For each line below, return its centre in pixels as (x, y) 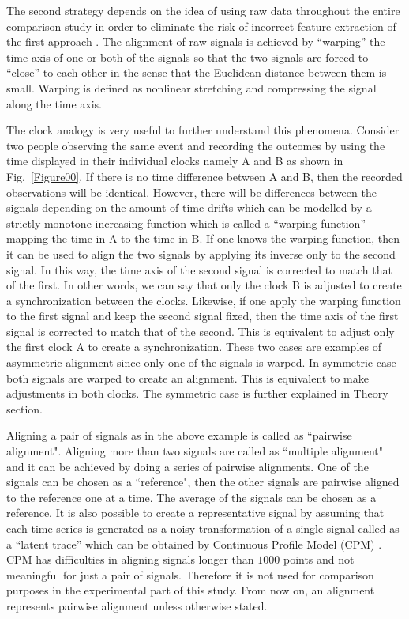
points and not (319, 559)
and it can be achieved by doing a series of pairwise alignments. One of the (188, 466)
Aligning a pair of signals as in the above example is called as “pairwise (179, 435)
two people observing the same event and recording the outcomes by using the (196, 145)
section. (24, 408)
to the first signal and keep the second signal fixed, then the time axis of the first (203, 316)
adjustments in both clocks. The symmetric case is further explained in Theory (197, 393)
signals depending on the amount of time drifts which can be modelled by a (189, 208)
